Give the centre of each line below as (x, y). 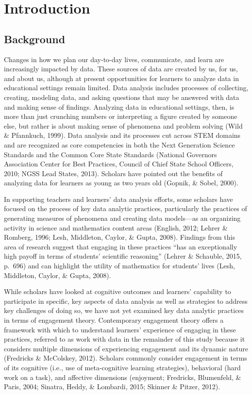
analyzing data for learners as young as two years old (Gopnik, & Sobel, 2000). (121, 183)
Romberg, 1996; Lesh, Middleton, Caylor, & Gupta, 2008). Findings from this (119, 237)
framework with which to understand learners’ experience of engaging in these (120, 329)
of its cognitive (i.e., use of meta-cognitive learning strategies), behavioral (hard (122, 367)
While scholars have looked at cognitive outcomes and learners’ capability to (118, 291)
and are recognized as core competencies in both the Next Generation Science (119, 144)
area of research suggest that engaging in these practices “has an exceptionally (121, 246)
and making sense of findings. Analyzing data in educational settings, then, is (119, 107)
